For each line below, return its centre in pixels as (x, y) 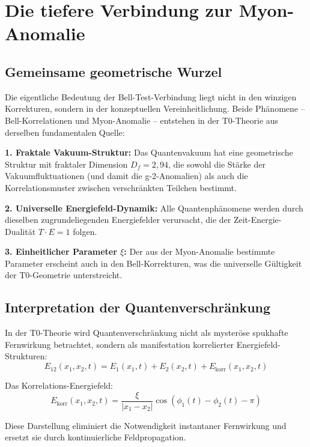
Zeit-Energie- (257, 220)
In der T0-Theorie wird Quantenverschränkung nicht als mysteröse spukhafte (147, 333)
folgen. (85, 231)
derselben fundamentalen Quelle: (65, 132)
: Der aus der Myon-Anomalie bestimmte (199, 251)
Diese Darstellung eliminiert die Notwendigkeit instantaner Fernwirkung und (146, 425)
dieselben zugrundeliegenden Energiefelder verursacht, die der (118, 220)
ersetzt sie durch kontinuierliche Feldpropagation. (96, 437)
